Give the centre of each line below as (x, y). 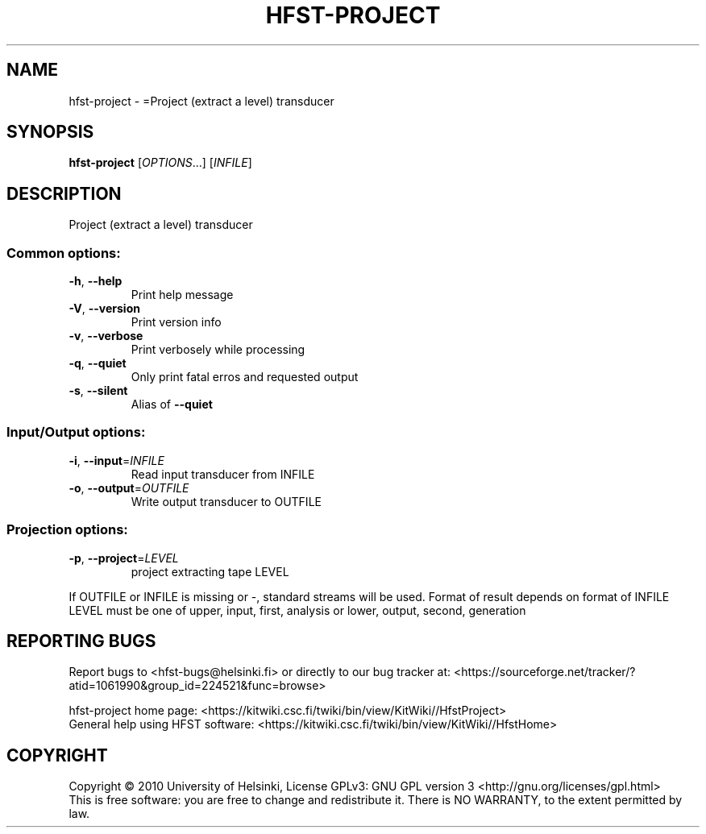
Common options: (64, 253)
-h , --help (96, 281)
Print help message (182, 295)
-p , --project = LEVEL (124, 558)
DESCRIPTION (64, 193)
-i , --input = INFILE (116, 460)
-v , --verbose (106, 336)
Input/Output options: (76, 432)
